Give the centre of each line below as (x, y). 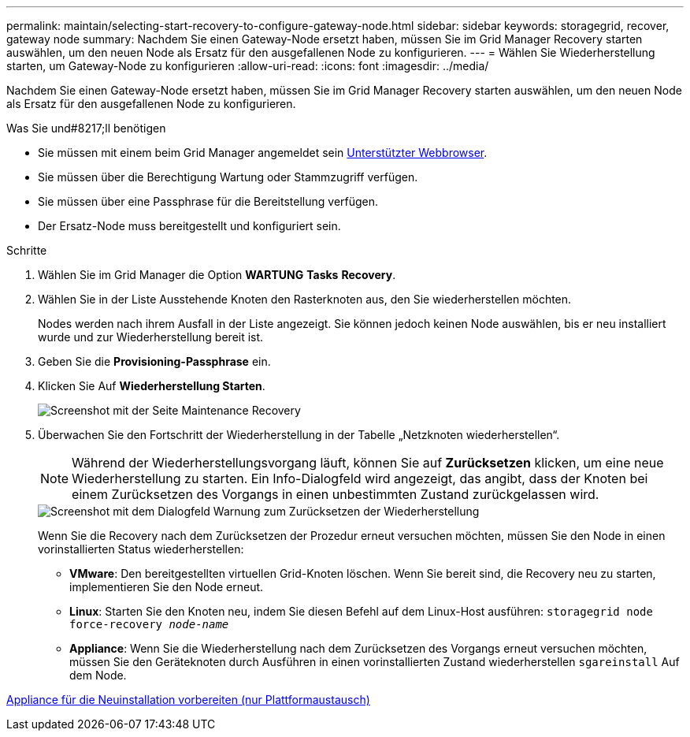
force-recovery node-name (149, 624)
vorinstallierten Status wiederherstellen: (141, 549)
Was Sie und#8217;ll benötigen (86, 128)
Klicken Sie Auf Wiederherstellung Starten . (152, 386)
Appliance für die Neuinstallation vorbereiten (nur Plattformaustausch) (188, 700)
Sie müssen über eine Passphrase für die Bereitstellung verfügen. (208, 201)
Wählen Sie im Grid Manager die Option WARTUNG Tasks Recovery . (217, 275)
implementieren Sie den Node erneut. (167, 587)
